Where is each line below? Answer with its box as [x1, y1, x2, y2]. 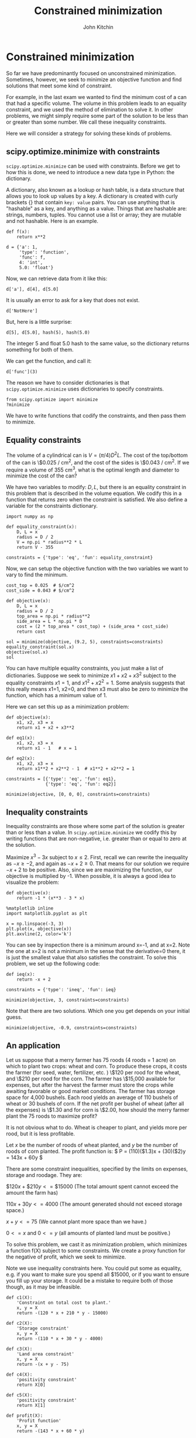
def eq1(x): [6, 735, 35, 741]
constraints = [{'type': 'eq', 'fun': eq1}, [6, 776, 116, 782]
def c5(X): [6, 1392, 33, 1398]
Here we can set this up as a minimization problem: [6, 703, 130, 710]
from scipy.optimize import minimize [6, 396, 98, 402]
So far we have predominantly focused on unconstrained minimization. [6, 69, 177, 77]
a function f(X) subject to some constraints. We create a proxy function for [6, 1247, 186, 1254]
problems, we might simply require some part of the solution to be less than [6, 112, 188, 119]
